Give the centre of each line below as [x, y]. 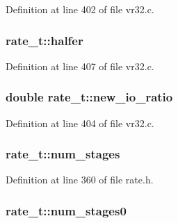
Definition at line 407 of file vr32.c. [80, 66]
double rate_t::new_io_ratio [89, 97]
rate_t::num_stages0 [66, 210]
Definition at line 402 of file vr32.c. [80, 9]
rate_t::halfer [44, 40]
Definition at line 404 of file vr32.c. [80, 123]
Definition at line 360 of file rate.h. [80, 180]
